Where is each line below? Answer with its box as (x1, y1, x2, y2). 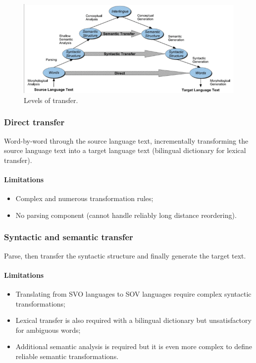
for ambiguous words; (15, 324, 81, 335)
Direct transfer (4, 116, 65, 128)
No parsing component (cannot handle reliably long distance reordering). (15, 209, 237, 220)
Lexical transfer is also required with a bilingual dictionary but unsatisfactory (15, 315, 252, 325)
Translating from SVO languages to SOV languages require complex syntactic (15, 289, 252, 299)
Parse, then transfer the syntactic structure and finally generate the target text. (4, 250, 246, 260)
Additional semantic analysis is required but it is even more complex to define (15, 341, 253, 352)
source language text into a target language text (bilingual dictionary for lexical (4, 145, 246, 156)
